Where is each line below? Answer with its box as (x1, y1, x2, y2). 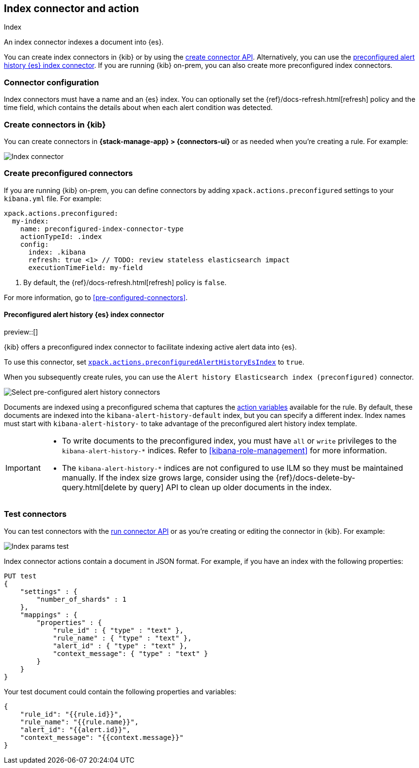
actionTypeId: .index (20, 232, 102, 240)
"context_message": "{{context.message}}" (20, 733, 184, 741)
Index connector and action (4, 2, 139, 15)
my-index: (12, 217, 49, 225)
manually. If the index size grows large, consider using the (62, 472, 274, 482)
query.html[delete (62, 482, 126, 492)
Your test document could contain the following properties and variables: (4, 687, 236, 696)
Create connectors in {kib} (4, 119, 106, 129)
